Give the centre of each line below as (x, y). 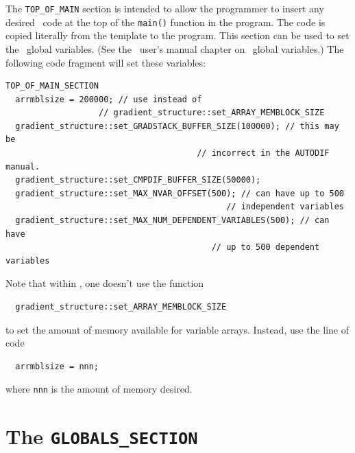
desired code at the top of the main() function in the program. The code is (166, 22)
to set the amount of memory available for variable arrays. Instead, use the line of (177, 329)
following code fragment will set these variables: (106, 62)
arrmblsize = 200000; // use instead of (109, 99)
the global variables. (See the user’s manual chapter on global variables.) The (175, 48)
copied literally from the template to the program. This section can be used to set (177, 35)
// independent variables (285, 207)
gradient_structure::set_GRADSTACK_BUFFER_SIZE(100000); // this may (177, 126)
